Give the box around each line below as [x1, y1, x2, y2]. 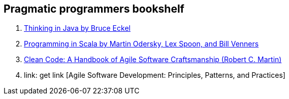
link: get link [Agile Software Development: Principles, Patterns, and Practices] [24, 71, 285, 80]
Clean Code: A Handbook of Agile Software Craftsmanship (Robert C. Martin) [24, 55, 282, 64]
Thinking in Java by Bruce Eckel [24, 24, 131, 33]
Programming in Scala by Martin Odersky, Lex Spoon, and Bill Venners [24, 39, 259, 48]
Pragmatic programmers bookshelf [4, 3, 184, 15]
